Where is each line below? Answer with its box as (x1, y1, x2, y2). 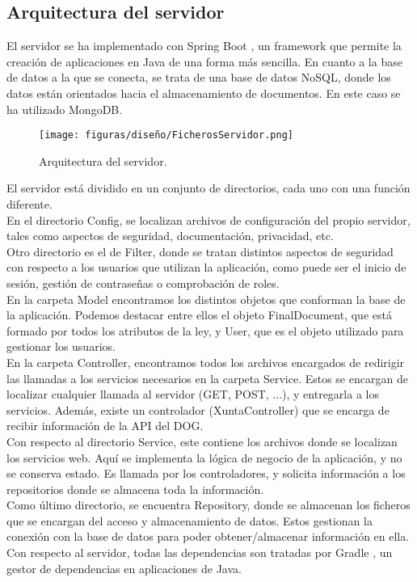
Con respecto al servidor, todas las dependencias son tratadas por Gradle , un (6, 544, 393, 561)
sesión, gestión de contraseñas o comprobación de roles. (6, 274, 280, 291)
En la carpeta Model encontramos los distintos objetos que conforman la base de (6, 290, 406, 307)
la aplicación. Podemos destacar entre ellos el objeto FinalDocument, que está (6, 306, 392, 323)
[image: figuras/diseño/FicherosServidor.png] (39, 129, 293, 141)
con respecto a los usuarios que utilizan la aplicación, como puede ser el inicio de (6, 259, 406, 276)
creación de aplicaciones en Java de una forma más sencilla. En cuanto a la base (6, 53, 402, 70)
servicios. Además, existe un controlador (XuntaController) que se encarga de (6, 401, 390, 418)
